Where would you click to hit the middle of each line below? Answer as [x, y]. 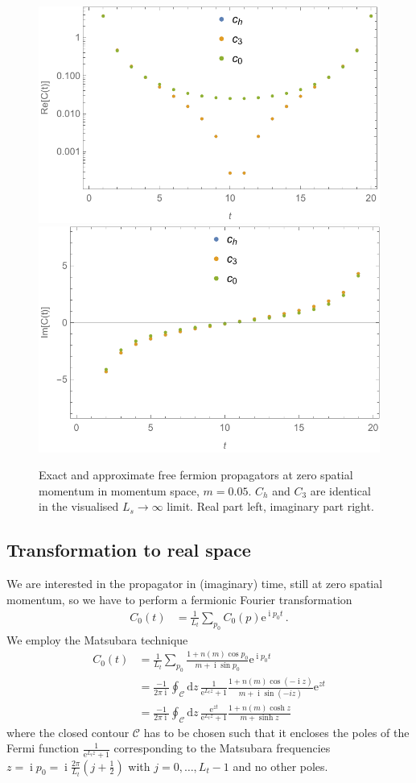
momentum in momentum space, [119, 490]
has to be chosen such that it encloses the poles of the [276, 732]
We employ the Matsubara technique [97, 639]
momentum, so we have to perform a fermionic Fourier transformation [179, 599]
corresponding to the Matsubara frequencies [222, 748]
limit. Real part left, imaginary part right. [270, 506]
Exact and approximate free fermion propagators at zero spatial [196, 475]
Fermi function [43, 748]
